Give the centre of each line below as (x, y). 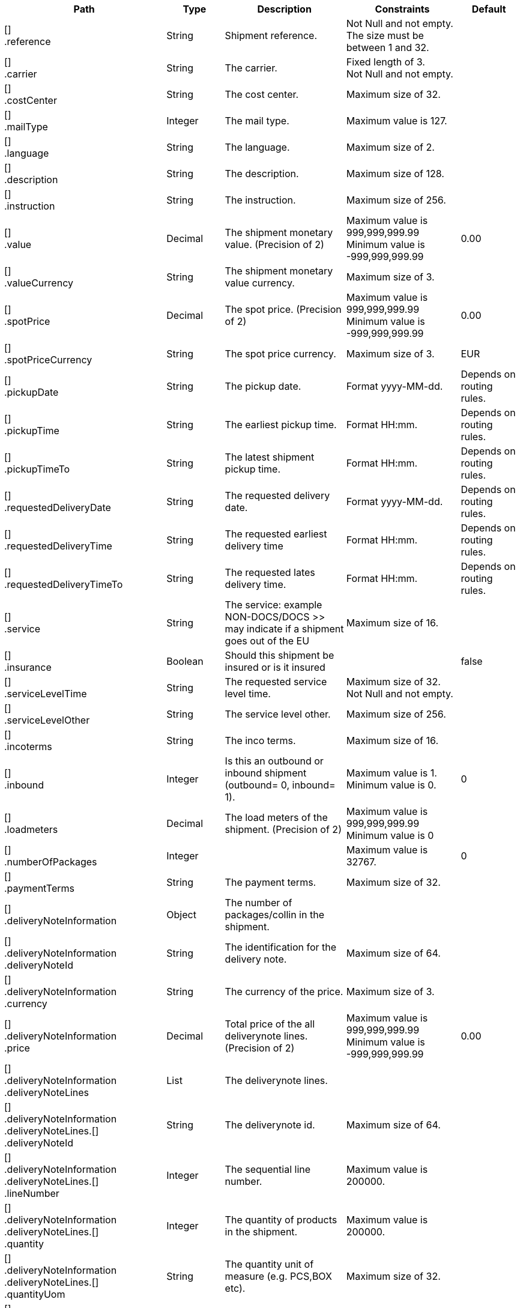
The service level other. (278, 714)
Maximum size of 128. (395, 174)
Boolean (185, 661)
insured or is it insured (275, 667)
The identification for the (281, 947)
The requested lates (270, 572)
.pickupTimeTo (37, 469)
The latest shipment (270, 457)
